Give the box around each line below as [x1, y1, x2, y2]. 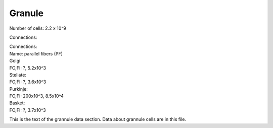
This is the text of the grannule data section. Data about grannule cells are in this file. [9, 116, 187, 122]
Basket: [9, 100, 25, 106]
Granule [9, 8, 44, 19]
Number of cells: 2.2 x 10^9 [9, 25, 67, 31]
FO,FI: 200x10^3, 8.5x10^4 [9, 93, 64, 99]
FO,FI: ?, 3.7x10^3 [9, 107, 47, 113]
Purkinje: [9, 86, 28, 92]
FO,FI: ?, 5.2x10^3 [9, 65, 47, 71]
